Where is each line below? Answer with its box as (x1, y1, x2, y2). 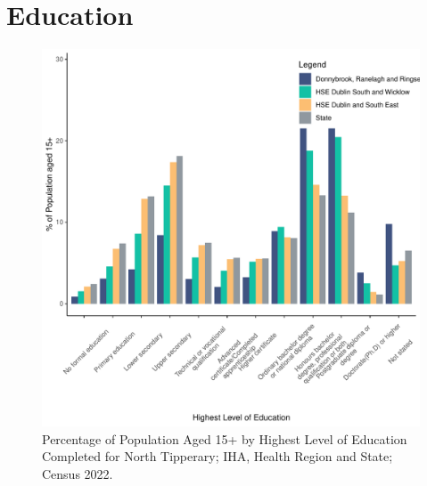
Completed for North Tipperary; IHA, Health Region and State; (42, 447, 393, 466)
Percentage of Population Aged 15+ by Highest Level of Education (42, 429, 407, 448)
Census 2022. (42, 464, 113, 482)
